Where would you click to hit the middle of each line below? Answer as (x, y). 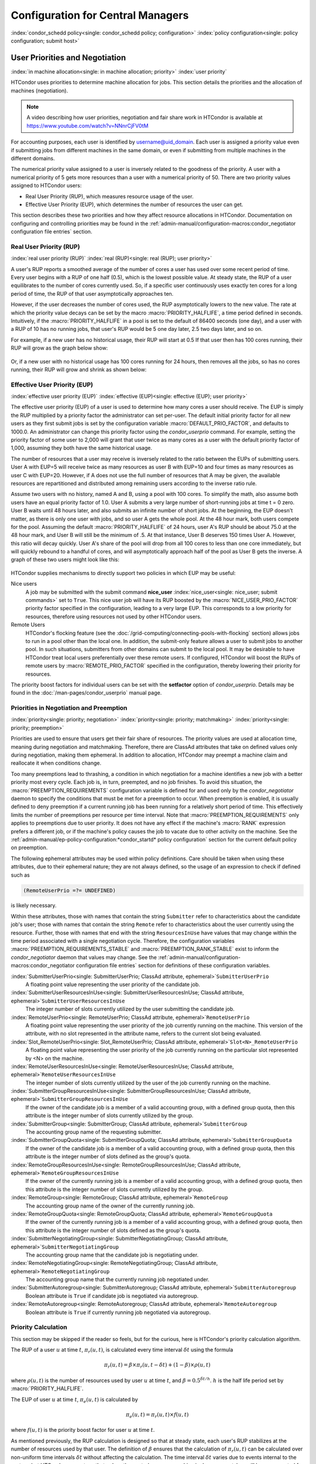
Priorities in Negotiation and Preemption (69, 708)
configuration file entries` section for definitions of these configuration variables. (173, 966)
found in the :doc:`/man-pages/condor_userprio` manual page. (86, 693)
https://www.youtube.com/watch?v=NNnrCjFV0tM (87, 125)
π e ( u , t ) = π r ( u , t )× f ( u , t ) (157, 1415)
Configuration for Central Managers (100, 15)
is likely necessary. (34, 905)
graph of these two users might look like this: (65, 560)
